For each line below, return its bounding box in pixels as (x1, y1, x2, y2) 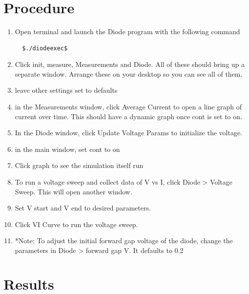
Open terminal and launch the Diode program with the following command (15, 26, 240, 36)
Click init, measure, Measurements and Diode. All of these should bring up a (15, 59, 245, 69)
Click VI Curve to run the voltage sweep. (15, 219, 138, 229)
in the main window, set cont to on (15, 144, 120, 154)
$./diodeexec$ (22, 44, 68, 52)
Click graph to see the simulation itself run (15, 160, 144, 170)
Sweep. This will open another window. (15, 186, 132, 196)
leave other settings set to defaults (15, 85, 118, 95)
